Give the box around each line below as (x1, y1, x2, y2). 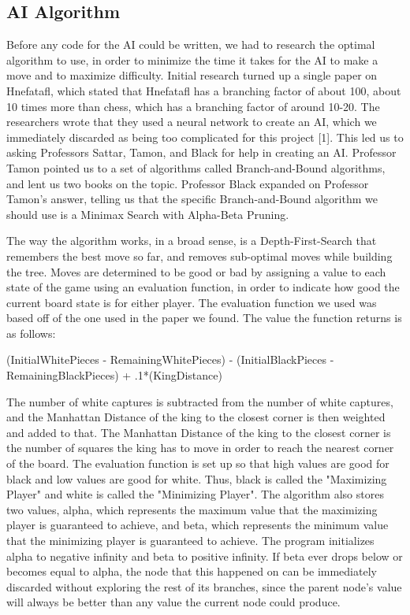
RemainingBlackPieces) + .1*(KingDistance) (6, 367, 222, 383)
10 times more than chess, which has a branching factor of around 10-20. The (6, 98, 380, 114)
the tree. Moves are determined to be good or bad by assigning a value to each (6, 263, 386, 280)
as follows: (6, 324, 56, 341)
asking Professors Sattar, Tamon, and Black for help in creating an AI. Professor (6, 144, 397, 161)
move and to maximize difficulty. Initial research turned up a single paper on (6, 67, 378, 83)
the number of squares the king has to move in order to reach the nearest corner (6, 439, 394, 456)
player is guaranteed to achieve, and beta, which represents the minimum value (6, 517, 389, 533)
